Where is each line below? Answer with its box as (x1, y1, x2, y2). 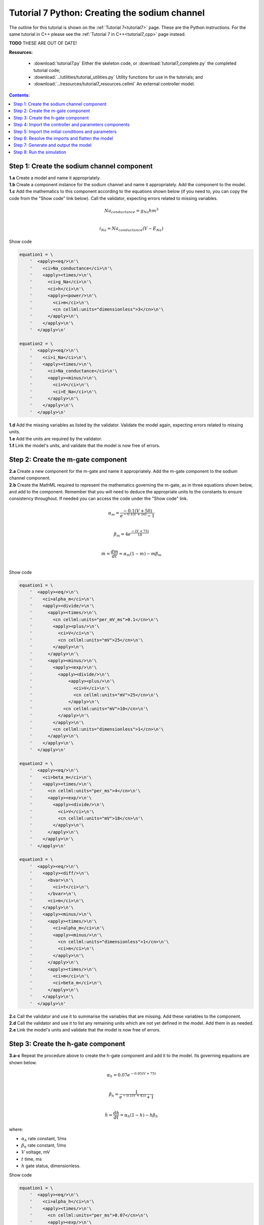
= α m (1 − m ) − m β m (119, 551, 162, 558)
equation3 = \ (19, 857, 53, 862)
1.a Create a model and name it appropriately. (9, 174, 101, 181)
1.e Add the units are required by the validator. (9, 436, 102, 441)
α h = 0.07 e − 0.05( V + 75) (107, 1071, 156, 1079)
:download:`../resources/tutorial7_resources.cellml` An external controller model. (33, 81, 195, 87)
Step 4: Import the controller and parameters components (13, 122, 130, 127)
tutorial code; (33, 67, 61, 73)
